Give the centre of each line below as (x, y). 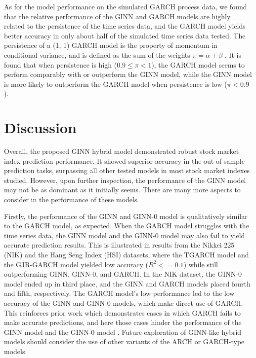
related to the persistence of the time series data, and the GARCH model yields (125, 26)
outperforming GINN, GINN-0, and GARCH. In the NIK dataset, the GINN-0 (123, 274)
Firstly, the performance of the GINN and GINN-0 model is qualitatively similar (126, 216)
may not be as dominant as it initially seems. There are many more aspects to (122, 190)
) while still (201, 264)
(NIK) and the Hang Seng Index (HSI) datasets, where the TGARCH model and (127, 254)
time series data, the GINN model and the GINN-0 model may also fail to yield (125, 235)
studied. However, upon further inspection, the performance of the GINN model (125, 180)
